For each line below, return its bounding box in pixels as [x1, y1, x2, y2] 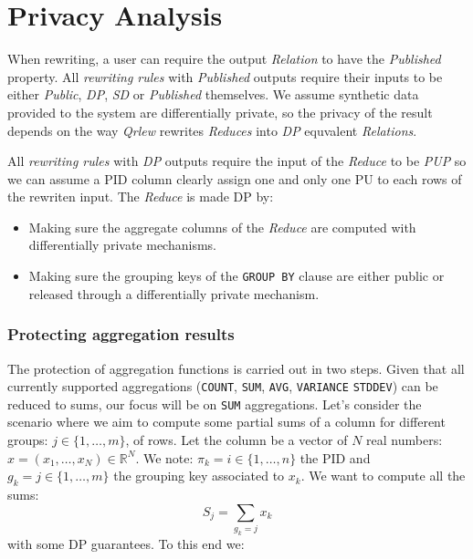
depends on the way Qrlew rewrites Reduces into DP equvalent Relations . [7, 120, 417, 140]
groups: [7, 430, 48, 450]
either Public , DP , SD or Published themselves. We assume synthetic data [7, 85, 419, 104]
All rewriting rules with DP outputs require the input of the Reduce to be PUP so [7, 151, 467, 171]
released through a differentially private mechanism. [28, 284, 320, 303]
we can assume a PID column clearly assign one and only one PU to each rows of [7, 169, 462, 188]
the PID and [300, 448, 371, 467]
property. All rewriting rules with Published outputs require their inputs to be [7, 67, 443, 86]
